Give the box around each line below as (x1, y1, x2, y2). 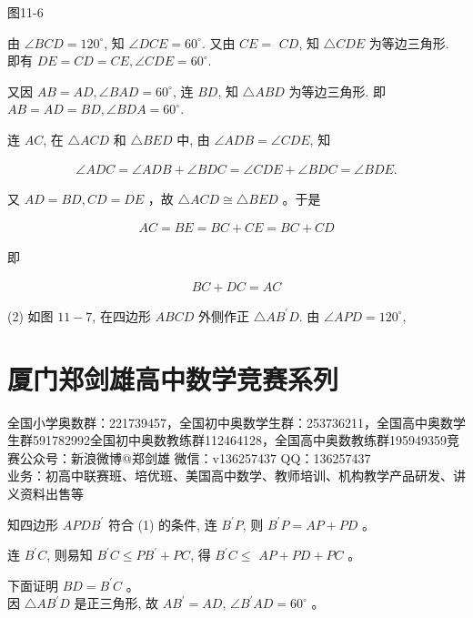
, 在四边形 (92, 306, 151, 325)
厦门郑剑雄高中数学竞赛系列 (7, 360, 339, 397)
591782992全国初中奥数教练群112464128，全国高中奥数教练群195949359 (32, 431, 447, 450)
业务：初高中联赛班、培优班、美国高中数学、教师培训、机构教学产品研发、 (7, 466, 453, 485)
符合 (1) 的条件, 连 (107, 514, 217, 533)
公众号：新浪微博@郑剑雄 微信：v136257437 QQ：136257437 (19, 448, 371, 467)
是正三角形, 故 (74, 593, 159, 613)
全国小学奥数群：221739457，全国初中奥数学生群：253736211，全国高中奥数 (7, 412, 453, 431)
